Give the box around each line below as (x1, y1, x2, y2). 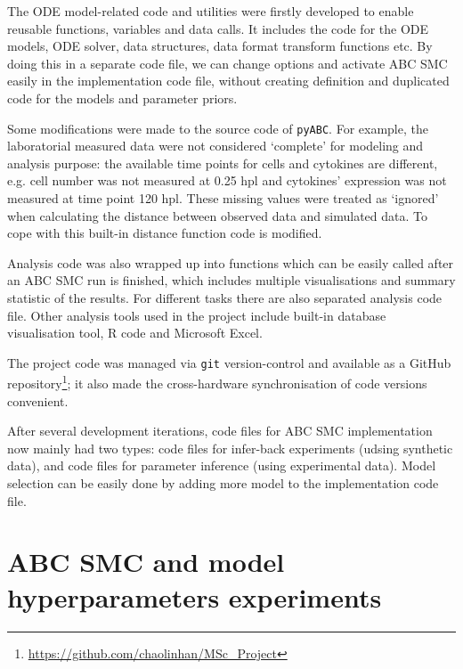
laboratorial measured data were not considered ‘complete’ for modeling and (7, 136, 424, 155)
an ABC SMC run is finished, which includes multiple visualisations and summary (7, 271, 456, 290)
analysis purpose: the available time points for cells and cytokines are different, (7, 153, 438, 172)
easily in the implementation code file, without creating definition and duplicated (7, 71, 450, 90)
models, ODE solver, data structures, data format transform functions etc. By (7, 37, 433, 55)
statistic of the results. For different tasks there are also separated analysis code (7, 288, 443, 306)
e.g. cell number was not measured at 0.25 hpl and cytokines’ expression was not (7, 171, 447, 190)
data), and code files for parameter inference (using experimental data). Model (7, 456, 436, 475)
